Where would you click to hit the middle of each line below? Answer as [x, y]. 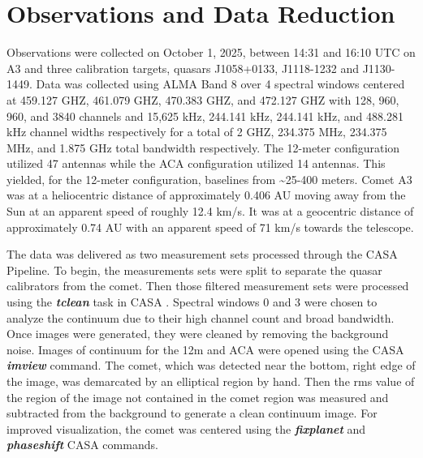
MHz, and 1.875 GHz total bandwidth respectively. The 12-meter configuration [203, 147]
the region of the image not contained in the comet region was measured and [198, 397]
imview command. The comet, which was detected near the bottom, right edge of [211, 365]
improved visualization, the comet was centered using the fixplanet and [186, 428]
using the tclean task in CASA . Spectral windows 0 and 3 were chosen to [192, 302]
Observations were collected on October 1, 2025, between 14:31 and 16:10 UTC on [211, 52]
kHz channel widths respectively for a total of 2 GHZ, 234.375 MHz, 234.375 [197, 132]
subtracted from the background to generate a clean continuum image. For [192, 413]
